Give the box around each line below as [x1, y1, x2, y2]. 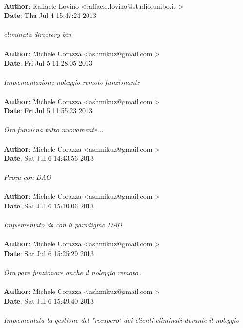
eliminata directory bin [4, 29, 71, 39]
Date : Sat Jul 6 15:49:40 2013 [4, 296, 94, 306]
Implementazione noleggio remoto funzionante [4, 77, 140, 87]
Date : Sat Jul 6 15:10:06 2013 [4, 201, 94, 211]
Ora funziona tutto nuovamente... [4, 124, 104, 135]
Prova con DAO [4, 172, 51, 182]
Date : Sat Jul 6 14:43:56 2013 [4, 153, 94, 163]
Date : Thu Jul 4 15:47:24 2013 [4, 10, 96, 20]
